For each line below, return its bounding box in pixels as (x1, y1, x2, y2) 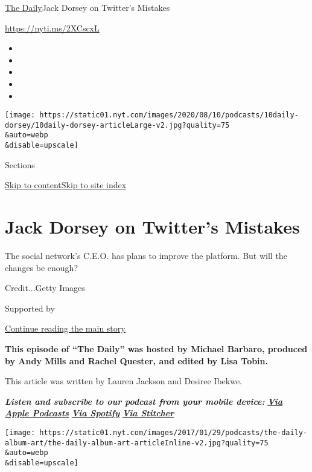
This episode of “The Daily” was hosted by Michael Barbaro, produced (5, 343, 308, 355)
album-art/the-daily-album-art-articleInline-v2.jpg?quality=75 (5, 438, 269, 447)
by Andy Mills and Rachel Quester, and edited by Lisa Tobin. (5, 354, 269, 367)
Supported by (5, 301, 55, 314)
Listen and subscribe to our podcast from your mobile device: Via (5, 395, 282, 407)
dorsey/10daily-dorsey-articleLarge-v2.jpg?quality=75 (5, 120, 230, 129)
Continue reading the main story (5, 322, 126, 335)
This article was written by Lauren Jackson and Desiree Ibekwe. (5, 375, 243, 387)
